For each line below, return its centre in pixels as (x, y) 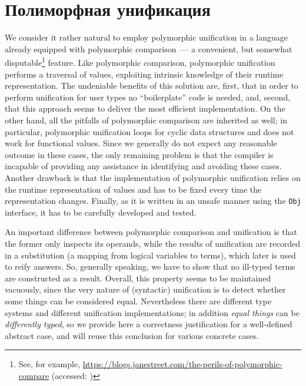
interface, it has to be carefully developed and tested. (101, 212)
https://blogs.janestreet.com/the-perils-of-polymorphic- (182, 364)
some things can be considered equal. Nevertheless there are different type (138, 301)
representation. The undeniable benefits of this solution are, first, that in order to (152, 85)
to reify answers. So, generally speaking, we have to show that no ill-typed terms (150, 266)
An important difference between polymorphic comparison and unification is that (151, 232)
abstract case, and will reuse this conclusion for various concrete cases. (132, 335)
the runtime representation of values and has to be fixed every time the (133, 189)
